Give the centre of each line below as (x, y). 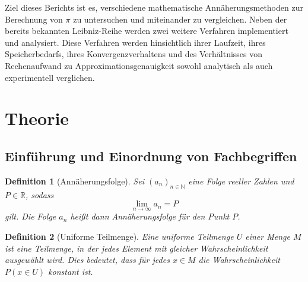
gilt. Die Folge (31, 216)
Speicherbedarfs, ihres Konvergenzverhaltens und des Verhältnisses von (134, 54)
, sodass (40, 194)
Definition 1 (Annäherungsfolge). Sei (74, 181)
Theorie (37, 118)
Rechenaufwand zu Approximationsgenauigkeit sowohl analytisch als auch (139, 65)
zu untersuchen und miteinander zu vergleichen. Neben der (180, 19)
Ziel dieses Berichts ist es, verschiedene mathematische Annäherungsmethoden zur (154, 7)
